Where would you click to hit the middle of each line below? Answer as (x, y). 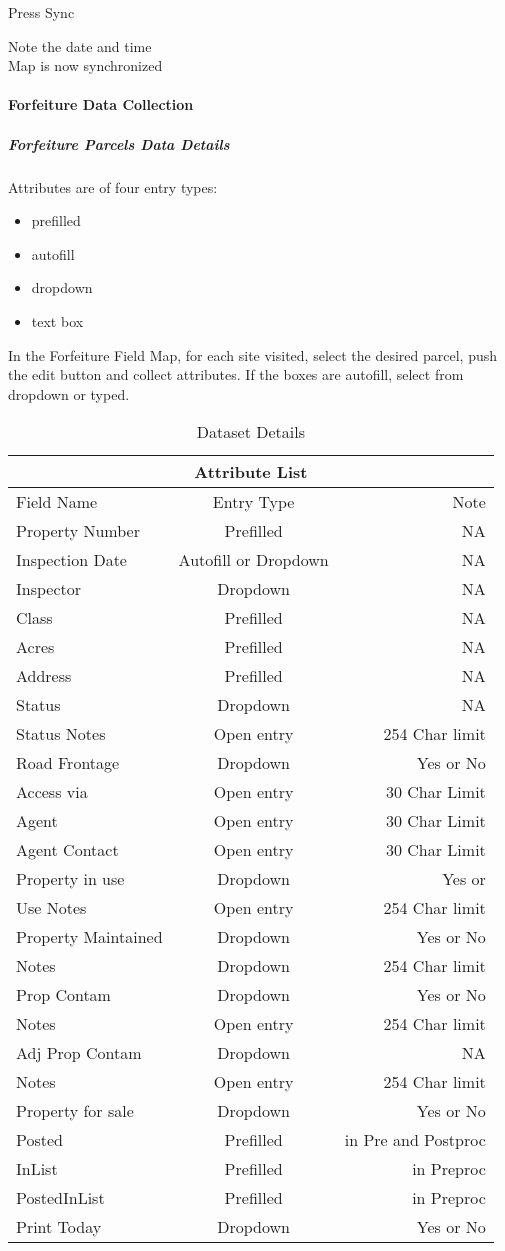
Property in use (70, 879)
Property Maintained (89, 937)
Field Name (57, 502)
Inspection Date (71, 560)
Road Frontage (68, 763)
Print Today (59, 1227)
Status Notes (61, 734)
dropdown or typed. (69, 393)
